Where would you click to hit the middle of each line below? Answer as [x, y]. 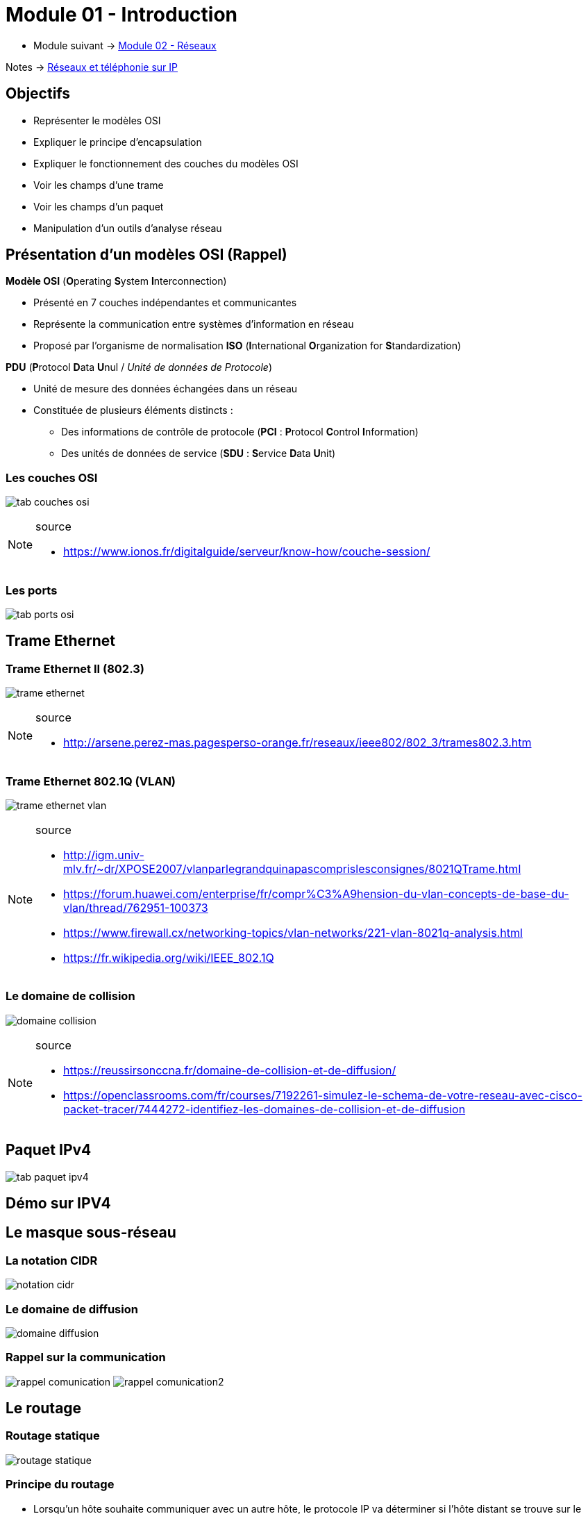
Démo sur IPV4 [58, 1203]
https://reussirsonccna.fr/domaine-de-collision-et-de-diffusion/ [230, 1070]
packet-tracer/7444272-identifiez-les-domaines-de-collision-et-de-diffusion [264, 1109]
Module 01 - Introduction [121, 15]
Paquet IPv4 [49, 1150]
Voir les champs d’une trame [99, 185]
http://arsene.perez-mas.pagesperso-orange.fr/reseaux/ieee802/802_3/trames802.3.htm [297, 743]
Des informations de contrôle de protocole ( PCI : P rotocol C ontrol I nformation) [240, 432]
